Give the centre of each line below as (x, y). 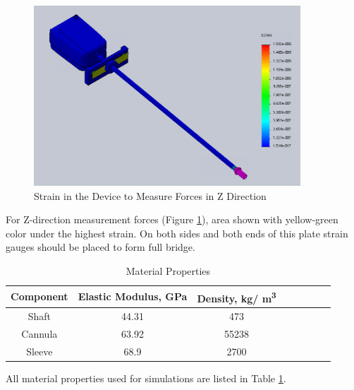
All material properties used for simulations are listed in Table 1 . (146, 378)
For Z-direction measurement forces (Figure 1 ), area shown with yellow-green (172, 219)
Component (39, 296)
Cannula (39, 333)
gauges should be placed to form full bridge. (100, 247)
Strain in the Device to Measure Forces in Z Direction (150, 195)
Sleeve (39, 351)
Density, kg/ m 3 (237, 297)
